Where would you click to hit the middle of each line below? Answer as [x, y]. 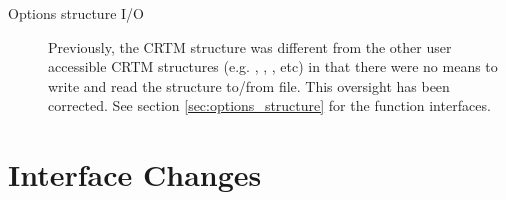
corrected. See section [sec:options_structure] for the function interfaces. [269, 105]
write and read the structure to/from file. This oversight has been [249, 85]
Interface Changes [135, 174]
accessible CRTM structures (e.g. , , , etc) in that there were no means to [273, 66]
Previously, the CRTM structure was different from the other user [250, 46]
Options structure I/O [76, 13]
